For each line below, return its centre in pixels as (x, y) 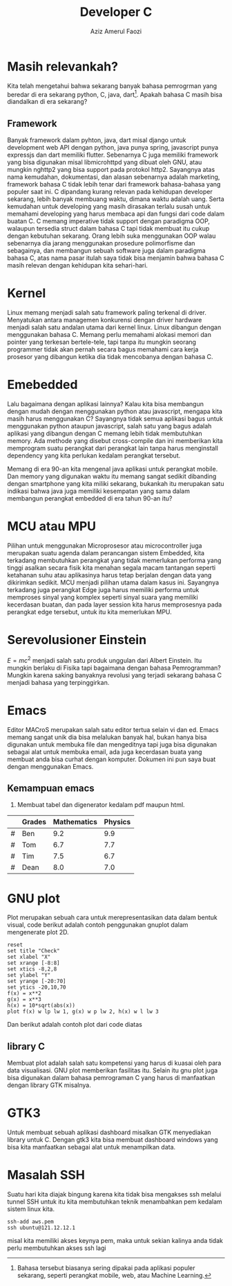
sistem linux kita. (31, 1209)
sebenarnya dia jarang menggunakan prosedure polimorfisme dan (101, 243)
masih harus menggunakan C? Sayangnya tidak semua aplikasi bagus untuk (115, 419)
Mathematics (75, 822)
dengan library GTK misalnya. (49, 1085)
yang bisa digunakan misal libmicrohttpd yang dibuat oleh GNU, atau (105, 162)
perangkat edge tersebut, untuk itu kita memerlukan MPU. (90, 611)
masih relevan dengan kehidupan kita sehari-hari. (78, 266)
